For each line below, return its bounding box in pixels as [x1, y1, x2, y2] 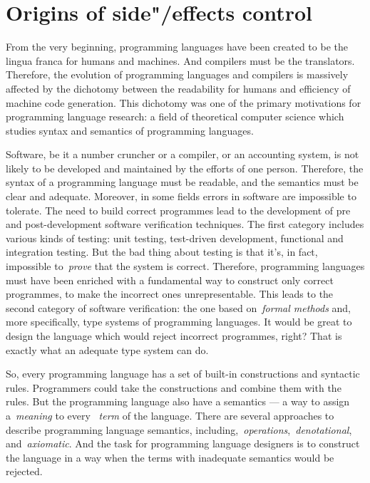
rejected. [6, 464, 43, 479]
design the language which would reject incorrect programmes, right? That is [6, 328, 342, 343]
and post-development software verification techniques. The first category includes [6, 217, 364, 232]
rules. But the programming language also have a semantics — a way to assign [6, 394, 350, 409]
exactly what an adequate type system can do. [6, 342, 209, 357]
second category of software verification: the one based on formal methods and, [6, 300, 351, 315]
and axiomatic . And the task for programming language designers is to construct [6, 436, 360, 451]
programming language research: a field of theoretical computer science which [6, 109, 344, 124]
